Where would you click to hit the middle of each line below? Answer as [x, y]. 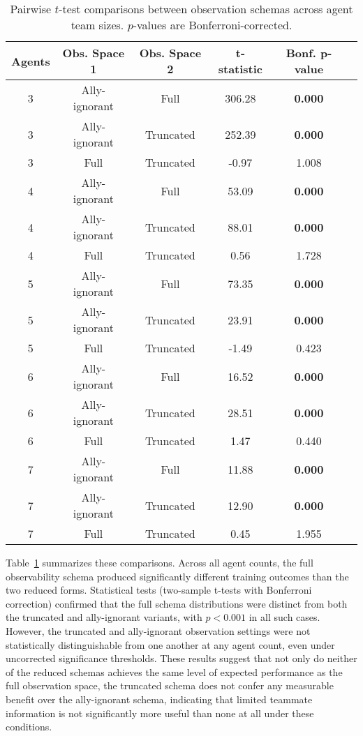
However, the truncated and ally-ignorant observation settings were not [158, 630]
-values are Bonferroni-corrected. [213, 25]
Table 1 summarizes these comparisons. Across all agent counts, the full [160, 562]
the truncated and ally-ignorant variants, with [104, 617]
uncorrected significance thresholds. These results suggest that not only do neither [181, 658]
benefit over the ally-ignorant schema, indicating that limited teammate [159, 699]
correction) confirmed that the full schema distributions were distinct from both [177, 603]
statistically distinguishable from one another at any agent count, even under [170, 644]
